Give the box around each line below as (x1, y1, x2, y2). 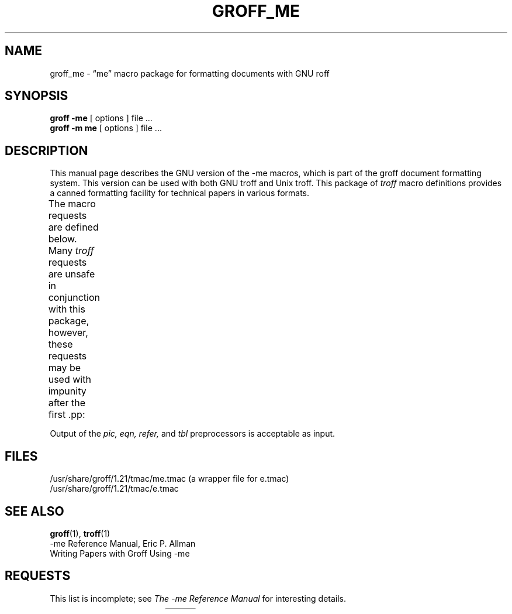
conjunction (48, 291, 100, 304)
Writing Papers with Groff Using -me (50, 548, 190, 558)
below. (48, 233, 77, 245)
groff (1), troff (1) (50, 528, 110, 538)
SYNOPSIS (5, 88, 68, 104)
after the (48, 397, 85, 409)
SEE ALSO (5, 503, 64, 519)
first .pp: (48, 409, 85, 421)
